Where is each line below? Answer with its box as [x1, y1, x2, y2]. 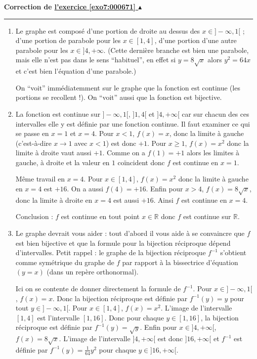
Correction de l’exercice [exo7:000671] [4, 1, 136, 11]
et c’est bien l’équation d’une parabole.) [15, 66, 136, 76]
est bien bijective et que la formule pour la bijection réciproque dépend [15, 237, 231, 248]
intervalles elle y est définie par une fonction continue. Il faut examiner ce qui [15, 118, 250, 129]
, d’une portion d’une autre [154, 35, 237, 45]
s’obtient [220, 247, 247, 258]
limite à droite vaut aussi [15, 147, 91, 158]
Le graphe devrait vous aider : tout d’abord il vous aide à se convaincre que [15, 228, 245, 238]
